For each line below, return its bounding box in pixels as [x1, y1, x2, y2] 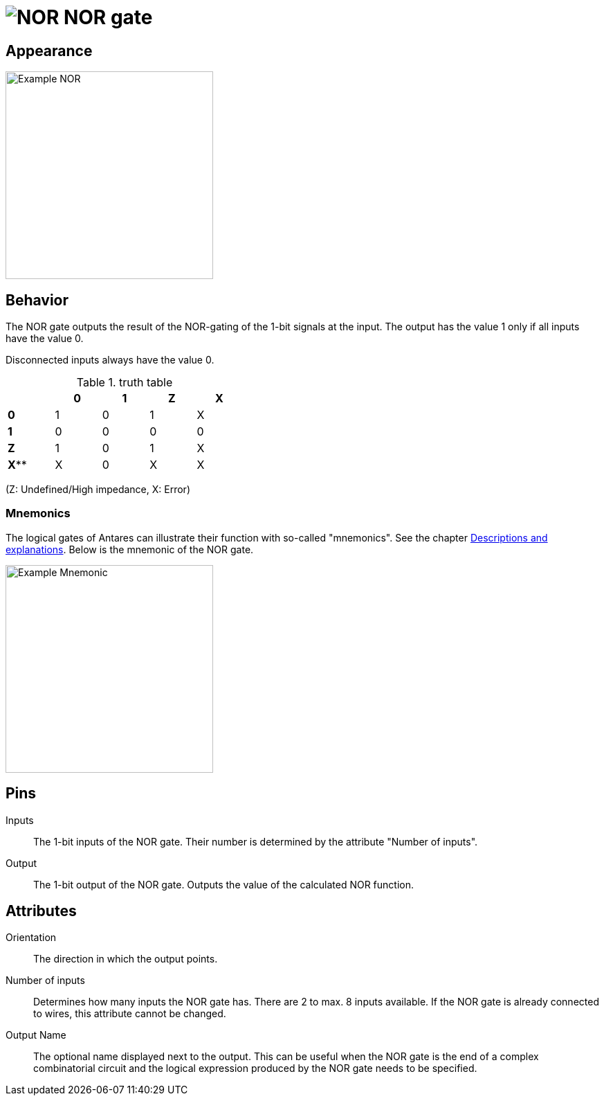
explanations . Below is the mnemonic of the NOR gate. [6, 543, 254, 555]
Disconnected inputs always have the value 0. [6, 354, 214, 366]
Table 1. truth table [76, 375, 173, 390]
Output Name [6, 1029, 66, 1041]
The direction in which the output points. [33, 953, 218, 965]
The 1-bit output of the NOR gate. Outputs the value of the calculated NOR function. [33, 878, 414, 890]
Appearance [6, 42, 93, 60]
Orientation [6, 931, 57, 944]
